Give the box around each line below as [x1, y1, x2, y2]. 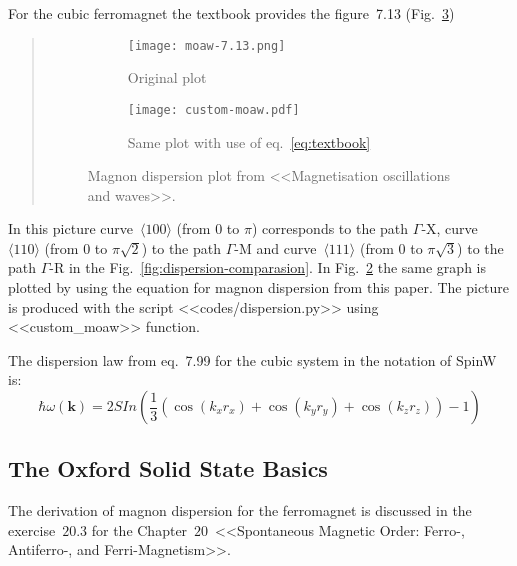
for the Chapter [91, 519, 188, 540]
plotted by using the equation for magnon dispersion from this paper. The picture [8, 277, 510, 298]
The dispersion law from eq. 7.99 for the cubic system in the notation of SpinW [8, 349, 497, 370]
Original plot [127, 67, 207, 88]
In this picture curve [8, 218, 133, 239]
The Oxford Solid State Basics [8, 453, 328, 484]
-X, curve [421, 218, 478, 239]
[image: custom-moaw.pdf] [127, 102, 300, 117]
